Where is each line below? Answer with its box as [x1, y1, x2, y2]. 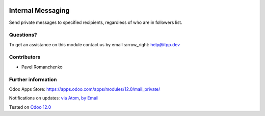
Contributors [9, 54, 41, 60]
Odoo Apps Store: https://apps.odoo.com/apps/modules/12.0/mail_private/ [9, 86, 160, 92]
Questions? [9, 32, 37, 39]
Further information [9, 76, 57, 83]
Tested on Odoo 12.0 [9, 104, 51, 110]
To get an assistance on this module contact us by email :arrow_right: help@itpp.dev [9, 41, 180, 47]
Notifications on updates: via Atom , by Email [9, 95, 99, 101]
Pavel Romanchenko [21, 64, 63, 70]
